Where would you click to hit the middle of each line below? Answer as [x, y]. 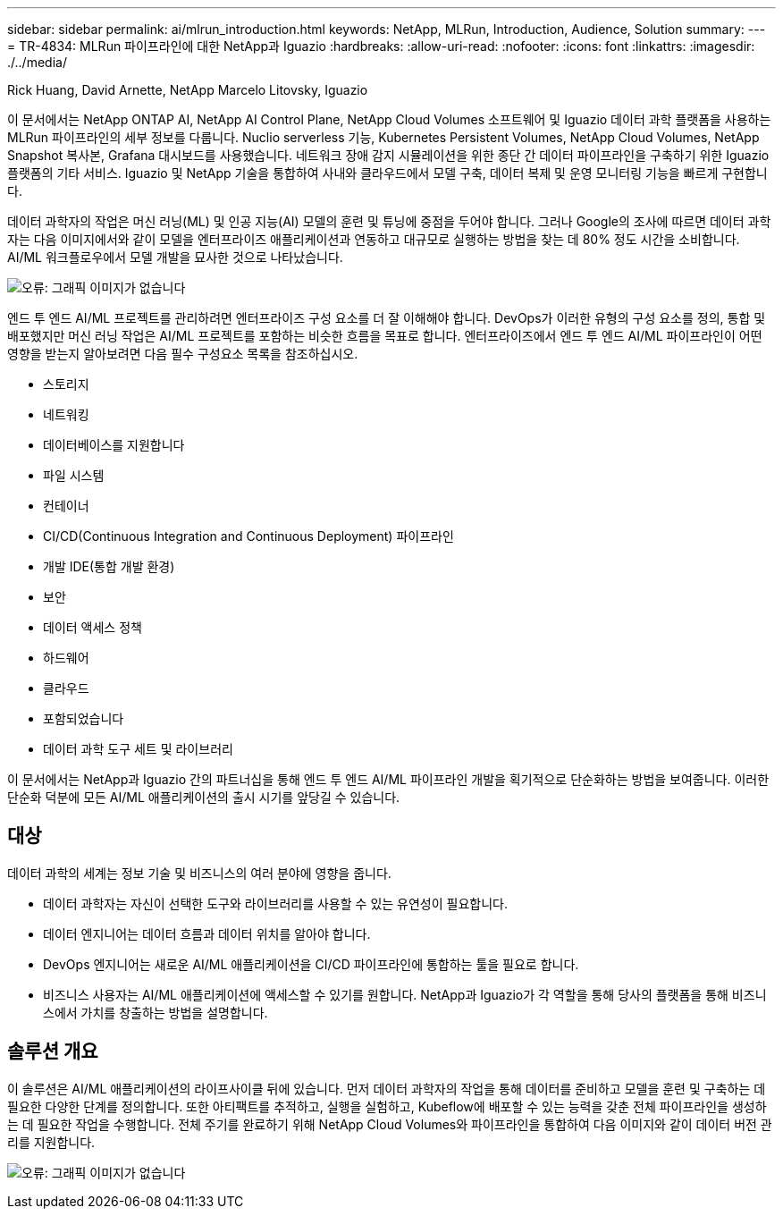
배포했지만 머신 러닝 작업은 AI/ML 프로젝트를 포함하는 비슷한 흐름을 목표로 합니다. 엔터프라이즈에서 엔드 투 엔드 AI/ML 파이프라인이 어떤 [385, 336]
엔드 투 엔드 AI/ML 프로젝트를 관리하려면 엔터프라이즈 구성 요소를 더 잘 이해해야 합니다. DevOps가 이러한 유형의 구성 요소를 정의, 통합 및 [387, 318]
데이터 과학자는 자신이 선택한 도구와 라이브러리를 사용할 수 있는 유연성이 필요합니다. [275, 903]
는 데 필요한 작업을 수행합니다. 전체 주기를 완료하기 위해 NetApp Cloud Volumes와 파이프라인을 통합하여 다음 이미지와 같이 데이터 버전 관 [390, 1124]
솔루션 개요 [53, 1051]
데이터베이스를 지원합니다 [114, 445]
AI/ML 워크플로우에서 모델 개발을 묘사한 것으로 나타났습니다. [175, 257]
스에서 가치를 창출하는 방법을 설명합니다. [156, 1012]
